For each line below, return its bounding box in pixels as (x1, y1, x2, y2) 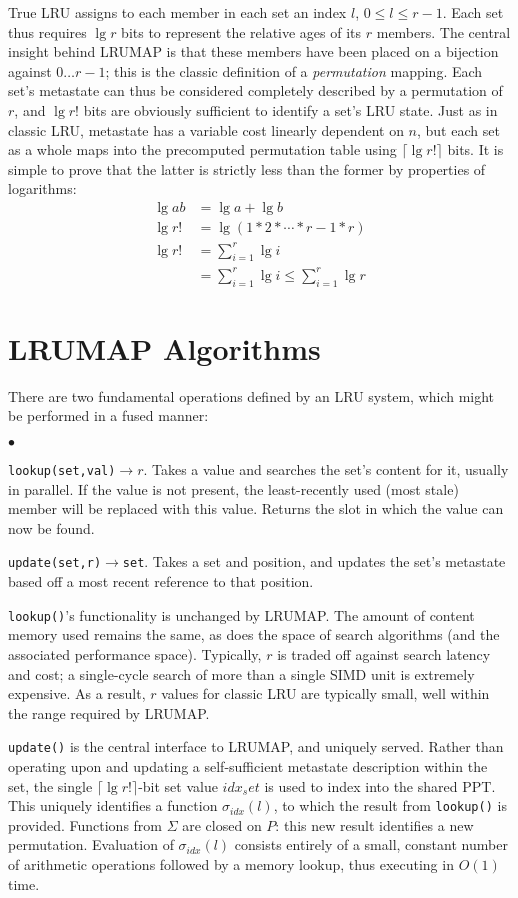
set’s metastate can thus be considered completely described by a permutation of (8, 80, 503, 101)
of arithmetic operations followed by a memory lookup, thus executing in (8, 853, 454, 874)
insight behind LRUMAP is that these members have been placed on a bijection (8, 41, 499, 62)
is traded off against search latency (277, 643, 491, 664)
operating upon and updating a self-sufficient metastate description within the (8, 755, 488, 776)
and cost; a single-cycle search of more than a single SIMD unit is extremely (8, 663, 475, 684)
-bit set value (138, 775, 218, 796)
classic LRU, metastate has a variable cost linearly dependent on (8, 119, 404, 140)
